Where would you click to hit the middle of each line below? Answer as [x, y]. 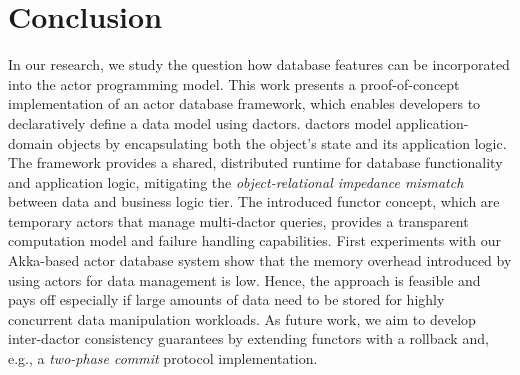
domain [31, 142]
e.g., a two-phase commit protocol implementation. [163, 358]
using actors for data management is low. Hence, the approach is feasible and [244, 279]
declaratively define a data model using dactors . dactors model [200, 122]
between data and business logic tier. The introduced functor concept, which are [254, 201]
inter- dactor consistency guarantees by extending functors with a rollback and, [248, 338]
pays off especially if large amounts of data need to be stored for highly [226, 299]
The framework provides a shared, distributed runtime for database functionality [255, 162]
